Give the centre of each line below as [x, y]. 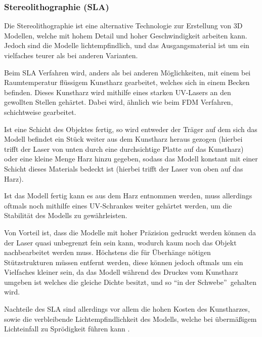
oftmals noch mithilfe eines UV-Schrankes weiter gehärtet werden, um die [118, 205]
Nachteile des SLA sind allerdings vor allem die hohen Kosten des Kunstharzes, [127, 309]
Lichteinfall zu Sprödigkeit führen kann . [67, 329]
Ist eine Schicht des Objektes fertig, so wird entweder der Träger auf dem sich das [131, 129]
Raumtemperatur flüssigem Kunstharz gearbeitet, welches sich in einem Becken [127, 82]
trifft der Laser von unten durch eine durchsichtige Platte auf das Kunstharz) [124, 149]
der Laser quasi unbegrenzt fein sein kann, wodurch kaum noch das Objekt [120, 242]
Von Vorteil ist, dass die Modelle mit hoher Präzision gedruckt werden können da [130, 232]
